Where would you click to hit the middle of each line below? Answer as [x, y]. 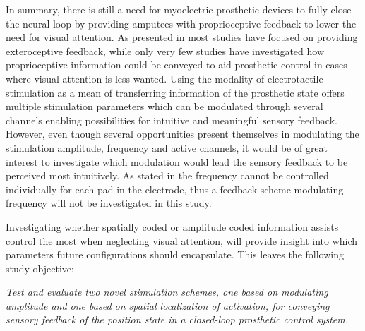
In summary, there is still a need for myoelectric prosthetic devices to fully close [179, 9]
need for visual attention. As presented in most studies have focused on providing [182, 37]
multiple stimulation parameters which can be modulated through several [164, 106]
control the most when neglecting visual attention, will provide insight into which [182, 240]
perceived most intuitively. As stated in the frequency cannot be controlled [167, 175]
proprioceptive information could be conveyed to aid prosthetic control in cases [176, 65]
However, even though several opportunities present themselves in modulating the [182, 134]
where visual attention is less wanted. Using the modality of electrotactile [164, 78]
